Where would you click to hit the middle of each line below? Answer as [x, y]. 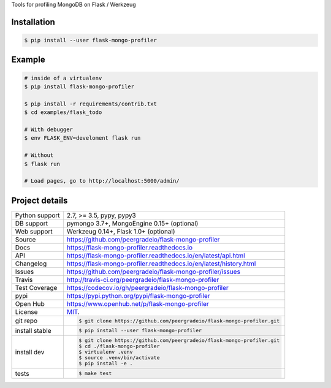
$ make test [95, 374]
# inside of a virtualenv [63, 78]
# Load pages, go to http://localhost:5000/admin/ [102, 181]
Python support [38, 215]
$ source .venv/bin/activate [119, 358]
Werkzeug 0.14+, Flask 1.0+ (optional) [121, 231]
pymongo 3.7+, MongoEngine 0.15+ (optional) [132, 223]
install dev [30, 352]
